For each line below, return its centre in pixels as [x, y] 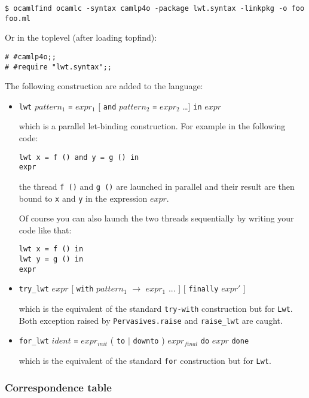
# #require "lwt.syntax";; [58, 67]
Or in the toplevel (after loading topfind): [81, 37]
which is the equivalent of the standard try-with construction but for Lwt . [156, 309]
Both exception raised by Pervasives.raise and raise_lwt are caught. [151, 320]
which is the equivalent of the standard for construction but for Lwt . [145, 361]
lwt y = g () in [51, 259]
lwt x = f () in [51, 249]
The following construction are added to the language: [104, 86]
